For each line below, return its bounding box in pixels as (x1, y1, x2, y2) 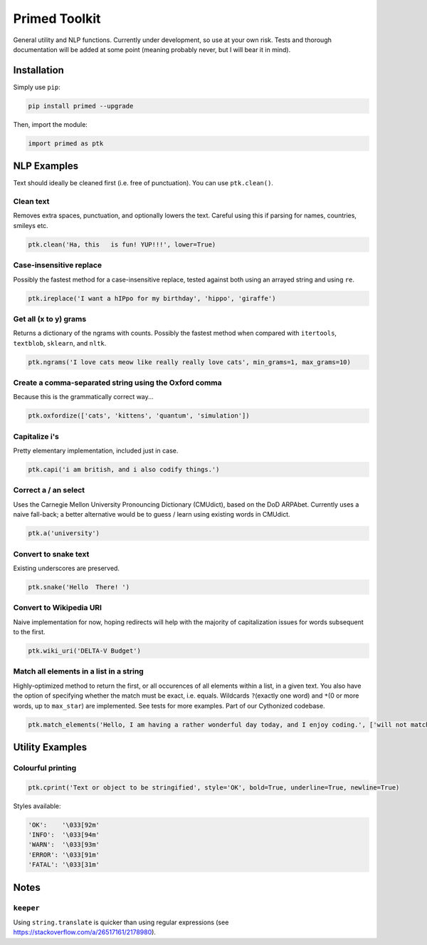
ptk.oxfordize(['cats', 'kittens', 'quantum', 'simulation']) (28, 412, 250, 420)
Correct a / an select (13, 485, 85, 495)
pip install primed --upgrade (28, 102, 134, 110)
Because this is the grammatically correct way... (13, 393, 154, 401)
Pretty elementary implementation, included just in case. (13, 446, 179, 455)
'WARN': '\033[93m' (28, 841, 100, 849)
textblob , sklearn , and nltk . (13, 339, 107, 347)
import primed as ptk (28, 139, 104, 148)
